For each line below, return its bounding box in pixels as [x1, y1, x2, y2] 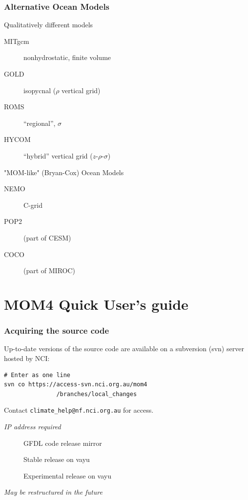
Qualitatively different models [4, 20, 93, 30]
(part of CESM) [23, 232, 71, 242]
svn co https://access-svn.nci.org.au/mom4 [4, 381, 147, 388]
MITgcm [4, 36, 29, 46]
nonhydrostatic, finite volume [23, 52, 111, 62]
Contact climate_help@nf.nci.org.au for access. [4, 405, 154, 415]
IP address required [4, 421, 61, 431]
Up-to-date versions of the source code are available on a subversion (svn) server [4, 343, 244, 354]
